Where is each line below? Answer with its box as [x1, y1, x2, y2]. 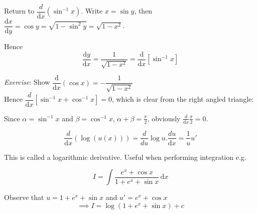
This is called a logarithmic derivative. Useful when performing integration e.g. [4, 151, 246, 162]
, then [134, 6, 153, 16]
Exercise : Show [4, 77, 50, 87]
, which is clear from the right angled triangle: [111, 94, 254, 104]
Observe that [4, 192, 44, 202]
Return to [4, 6, 35, 16]
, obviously [147, 113, 181, 123]
